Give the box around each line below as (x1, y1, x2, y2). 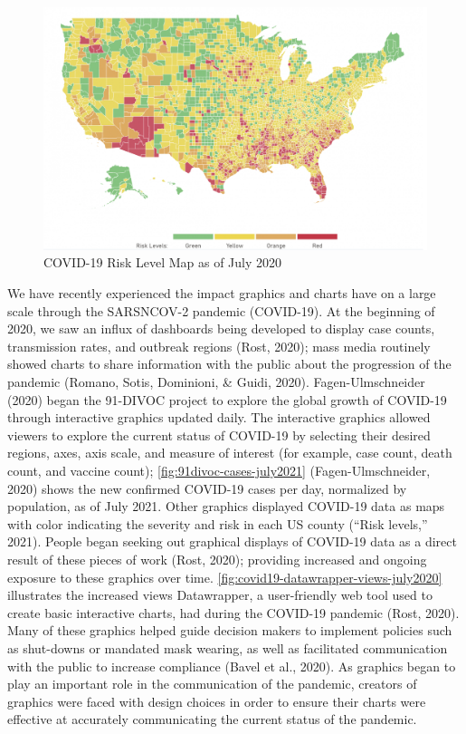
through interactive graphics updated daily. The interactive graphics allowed (7, 408, 431, 427)
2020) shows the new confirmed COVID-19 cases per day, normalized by (7, 478, 407, 497)
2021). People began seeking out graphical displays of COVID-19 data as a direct (7, 532, 457, 551)
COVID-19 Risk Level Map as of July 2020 (43, 253, 282, 272)
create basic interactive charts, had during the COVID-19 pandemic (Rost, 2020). (7, 603, 460, 622)
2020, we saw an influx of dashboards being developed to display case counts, (7, 319, 435, 338)
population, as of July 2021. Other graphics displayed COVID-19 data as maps (7, 497, 445, 516)
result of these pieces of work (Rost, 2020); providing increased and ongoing (7, 549, 427, 568)
